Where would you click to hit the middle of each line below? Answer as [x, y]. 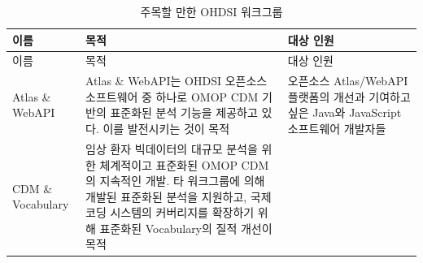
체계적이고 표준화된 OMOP [168, 164]
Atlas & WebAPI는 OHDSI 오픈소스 [177, 81]
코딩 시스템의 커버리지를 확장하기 [170, 212]
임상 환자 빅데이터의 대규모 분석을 [172, 148]
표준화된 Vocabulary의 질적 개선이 [186, 228]
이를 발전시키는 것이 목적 [166, 129]
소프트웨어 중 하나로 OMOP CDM [172, 96]
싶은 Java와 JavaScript [345, 112]
